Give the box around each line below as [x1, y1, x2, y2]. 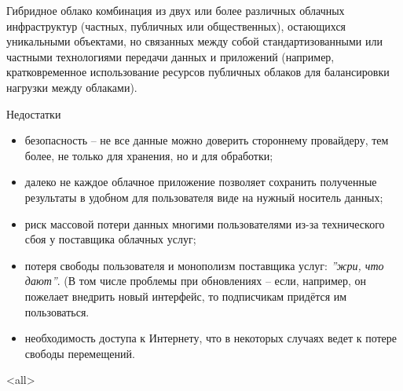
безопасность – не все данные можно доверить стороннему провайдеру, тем [24, 132, 389, 148]
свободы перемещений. [24, 345, 135, 361]
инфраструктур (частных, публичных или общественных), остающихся [6, 17, 346, 34]
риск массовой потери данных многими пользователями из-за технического [24, 215, 385, 232]
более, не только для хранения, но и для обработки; [24, 147, 273, 163]
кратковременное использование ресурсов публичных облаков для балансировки [6, 64, 390, 80]
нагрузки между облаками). [6, 79, 137, 95]
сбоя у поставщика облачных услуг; [24, 231, 196, 247]
